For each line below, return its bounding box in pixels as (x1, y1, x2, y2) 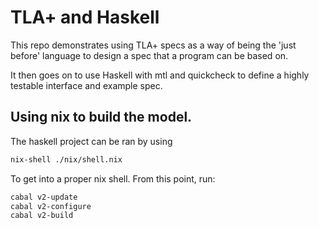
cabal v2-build (10, 211, 74, 221)
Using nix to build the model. (10, 109, 193, 126)
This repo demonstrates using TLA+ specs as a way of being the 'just (10, 39, 297, 51)
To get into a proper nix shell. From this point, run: (10, 172, 216, 185)
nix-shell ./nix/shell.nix (10, 154, 123, 165)
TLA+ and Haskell (10, 6, 160, 29)
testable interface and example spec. (10, 79, 163, 91)
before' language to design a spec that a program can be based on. (10, 49, 289, 61)
